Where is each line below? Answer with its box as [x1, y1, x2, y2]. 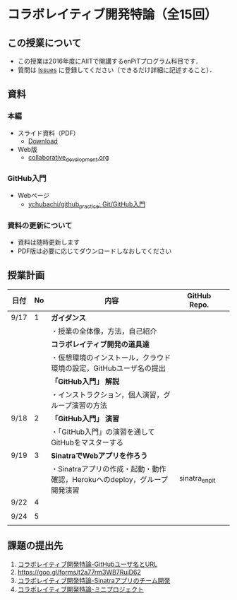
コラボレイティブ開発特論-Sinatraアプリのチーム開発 [17, 576, 171, 584]
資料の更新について [7, 220, 73, 230]
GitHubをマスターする [50, 437, 124, 447]
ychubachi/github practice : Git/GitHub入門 [28, 199, 146, 210]
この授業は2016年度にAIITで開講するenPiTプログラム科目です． [17, 57, 202, 65]
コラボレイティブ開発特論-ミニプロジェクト [17, 584, 145, 594]
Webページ [17, 191, 50, 199]
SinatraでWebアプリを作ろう [50, 450, 148, 460]
